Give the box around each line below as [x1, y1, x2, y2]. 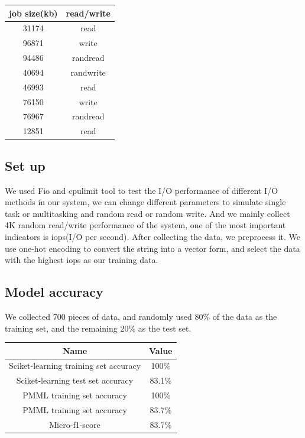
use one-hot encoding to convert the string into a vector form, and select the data [5, 242, 300, 254]
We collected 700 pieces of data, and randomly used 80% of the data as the [5, 310, 277, 322]
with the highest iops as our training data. [5, 254, 158, 266]
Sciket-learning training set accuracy [9, 359, 141, 372]
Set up [5, 156, 46, 174]
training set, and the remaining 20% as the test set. [5, 322, 192, 334]
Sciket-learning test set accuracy [16, 374, 134, 387]
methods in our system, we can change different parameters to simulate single [5, 196, 286, 208]
